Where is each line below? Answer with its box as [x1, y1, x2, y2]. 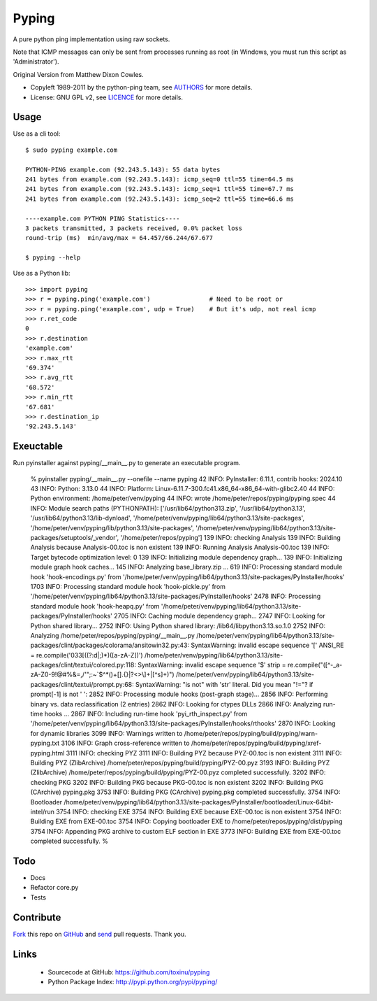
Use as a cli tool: [13, 129, 61, 138]
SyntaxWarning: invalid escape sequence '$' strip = [137, 661, 286, 669]
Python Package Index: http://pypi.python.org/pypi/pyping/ [47, 978, 218, 986]
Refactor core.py [30, 883, 79, 892]
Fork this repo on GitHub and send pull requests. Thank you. [13, 930, 186, 938]
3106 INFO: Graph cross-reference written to [61, 739, 190, 748]
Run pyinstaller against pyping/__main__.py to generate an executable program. [13, 459, 241, 467]
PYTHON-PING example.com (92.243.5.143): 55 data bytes [25, 165, 221, 173]
